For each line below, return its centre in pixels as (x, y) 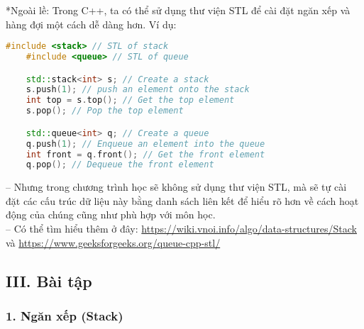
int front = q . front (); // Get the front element (145, 154)
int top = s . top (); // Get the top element (130, 100)
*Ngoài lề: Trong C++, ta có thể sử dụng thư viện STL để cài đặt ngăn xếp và (178, 10)
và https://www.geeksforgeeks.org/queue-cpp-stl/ (113, 242)
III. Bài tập (49, 280)
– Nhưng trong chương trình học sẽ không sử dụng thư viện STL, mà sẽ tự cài (176, 187)
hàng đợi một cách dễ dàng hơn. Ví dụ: (91, 24)
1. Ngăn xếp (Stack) (65, 315)
